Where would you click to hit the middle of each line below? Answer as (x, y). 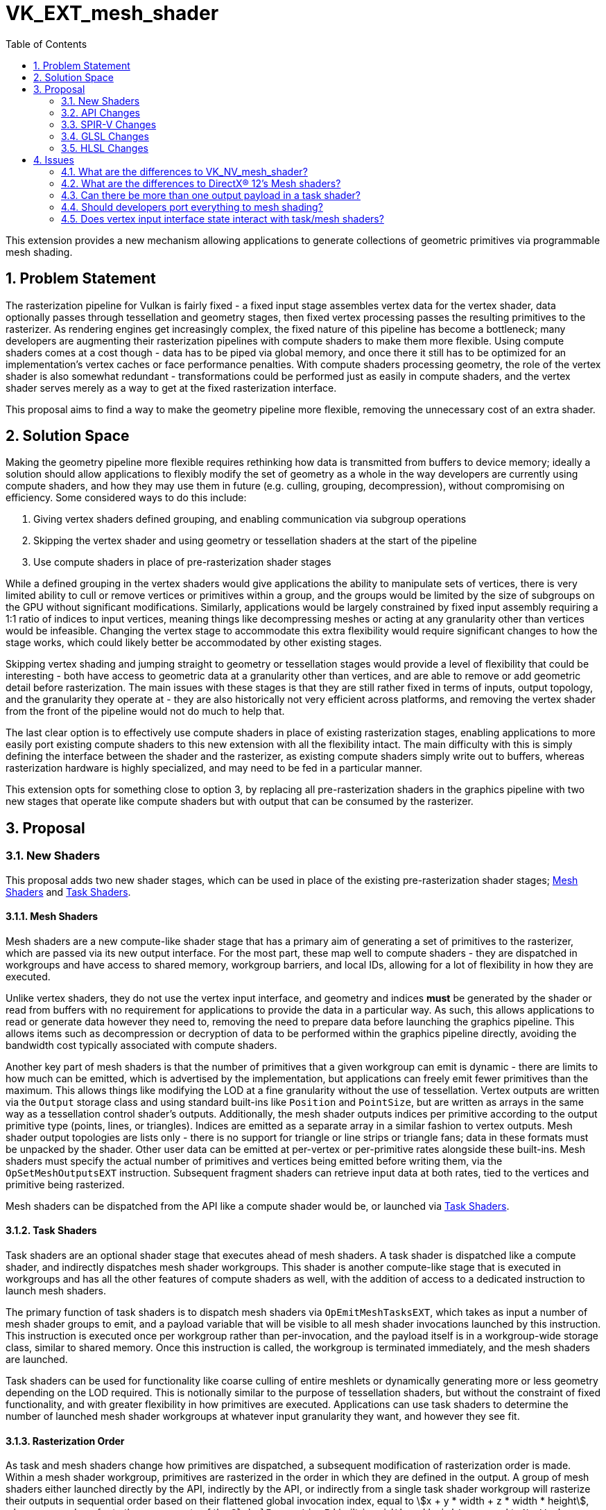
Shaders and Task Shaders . (68, 892)
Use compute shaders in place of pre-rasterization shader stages (182, 562)
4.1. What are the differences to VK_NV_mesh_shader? (184, 171)
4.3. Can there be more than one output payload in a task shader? (211, 195)
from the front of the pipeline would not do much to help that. (145, 711)
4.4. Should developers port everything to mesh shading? (192, 207)
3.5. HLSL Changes (105, 148)
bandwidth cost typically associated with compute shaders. (141, 1045)
